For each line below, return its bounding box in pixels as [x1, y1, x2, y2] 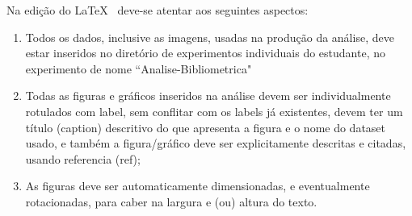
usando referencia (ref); [25, 150, 141, 167]
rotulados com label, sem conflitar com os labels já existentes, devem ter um [25, 102, 403, 119]
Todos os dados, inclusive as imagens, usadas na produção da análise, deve [25, 28, 394, 45]
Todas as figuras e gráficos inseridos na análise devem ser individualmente [25, 87, 391, 104]
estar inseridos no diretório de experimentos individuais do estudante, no [25, 44, 385, 61]
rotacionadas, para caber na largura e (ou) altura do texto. [25, 193, 317, 210]
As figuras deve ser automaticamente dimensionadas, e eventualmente [25, 177, 370, 194]
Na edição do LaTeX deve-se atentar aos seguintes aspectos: [6, 2, 309, 18]
